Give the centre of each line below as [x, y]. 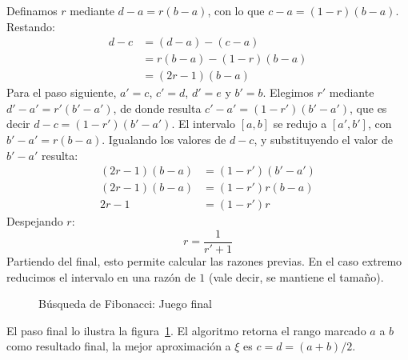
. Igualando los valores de [164, 140]
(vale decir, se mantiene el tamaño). [296, 276]
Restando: [31, 26]
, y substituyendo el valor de [324, 140]
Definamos [32, 10]
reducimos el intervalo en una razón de [101, 276]
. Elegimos [288, 92]
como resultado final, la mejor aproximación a [119, 346]
